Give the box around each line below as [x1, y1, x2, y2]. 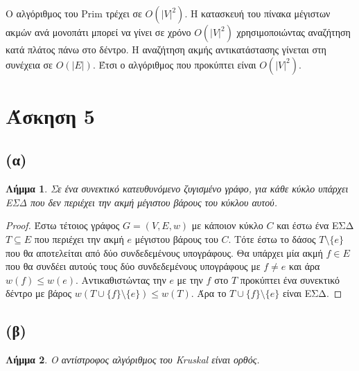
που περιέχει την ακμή [34, 231, 124, 246]
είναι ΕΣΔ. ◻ [282, 286, 342, 300]
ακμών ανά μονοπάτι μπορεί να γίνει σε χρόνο [6, 25, 191, 39]
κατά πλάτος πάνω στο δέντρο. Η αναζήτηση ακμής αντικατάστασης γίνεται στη [6, 42, 326, 56]
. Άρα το [191, 286, 227, 300]
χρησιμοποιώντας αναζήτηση [236, 25, 351, 39]
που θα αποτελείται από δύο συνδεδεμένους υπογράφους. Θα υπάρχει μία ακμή [6, 245, 323, 260]
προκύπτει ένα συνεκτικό [240, 272, 340, 287]
